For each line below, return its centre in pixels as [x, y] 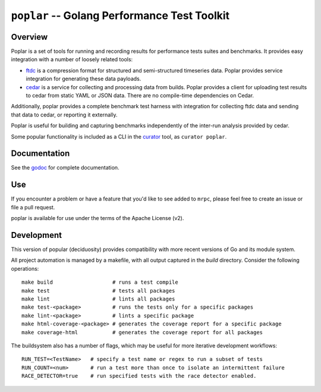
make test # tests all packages [98, 291]
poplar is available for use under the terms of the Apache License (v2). [97, 218]
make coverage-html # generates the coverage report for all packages [142, 332]
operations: [25, 268]
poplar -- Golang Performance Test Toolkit [120, 15]
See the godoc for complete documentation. [65, 168]
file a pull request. [33, 207]
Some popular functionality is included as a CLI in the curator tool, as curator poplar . [119, 136]
